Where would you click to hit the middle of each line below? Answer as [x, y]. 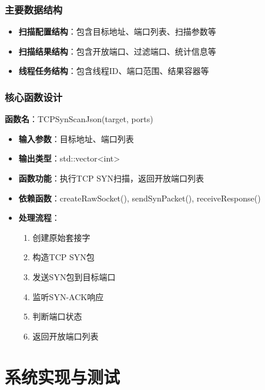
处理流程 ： [39, 218]
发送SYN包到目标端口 [74, 276]
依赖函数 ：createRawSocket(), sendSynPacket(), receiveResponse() [140, 198]
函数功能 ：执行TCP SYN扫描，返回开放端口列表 [111, 178]
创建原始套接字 [61, 237]
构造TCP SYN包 [63, 257]
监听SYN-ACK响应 [68, 296]
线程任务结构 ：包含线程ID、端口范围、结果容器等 [114, 71]
